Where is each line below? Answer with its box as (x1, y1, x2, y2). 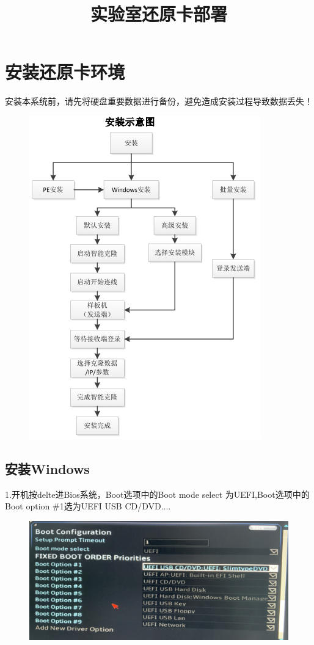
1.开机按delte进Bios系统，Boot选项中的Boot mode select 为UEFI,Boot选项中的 (5, 487, 310, 500)
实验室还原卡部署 (90, 1, 227, 26)
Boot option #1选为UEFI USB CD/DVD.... (5, 500, 171, 512)
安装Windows (5, 459, 90, 478)
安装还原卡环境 (5, 59, 125, 84)
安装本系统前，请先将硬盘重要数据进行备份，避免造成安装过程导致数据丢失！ (5, 95, 313, 107)
